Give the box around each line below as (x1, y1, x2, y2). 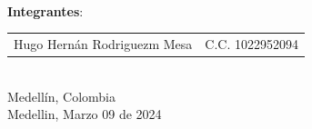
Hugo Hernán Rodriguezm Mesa (14, 34, 193, 53)
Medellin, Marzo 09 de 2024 (7, 104, 162, 124)
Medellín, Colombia (7, 86, 116, 105)
